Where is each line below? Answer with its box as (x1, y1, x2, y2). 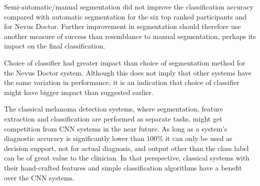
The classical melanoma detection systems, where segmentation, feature (4, 103, 223, 114)
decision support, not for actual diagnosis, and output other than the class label (4, 142, 249, 153)
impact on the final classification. (4, 40, 105, 51)
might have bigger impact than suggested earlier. (4, 86, 153, 97)
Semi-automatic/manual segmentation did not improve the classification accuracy (4, 1, 253, 11)
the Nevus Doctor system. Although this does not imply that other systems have (4, 67, 251, 77)
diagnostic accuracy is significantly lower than (4, 133, 144, 143)
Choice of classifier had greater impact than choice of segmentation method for (4, 57, 245, 67)
